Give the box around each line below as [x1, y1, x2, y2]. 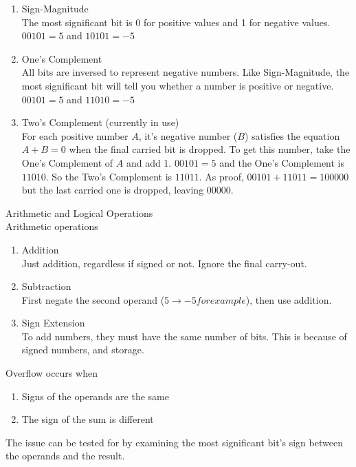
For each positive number [21, 128, 129, 143]
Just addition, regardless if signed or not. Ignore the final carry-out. [21, 256, 307, 270]
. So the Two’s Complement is [45, 169, 173, 183]
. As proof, [199, 169, 244, 183]
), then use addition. [245, 292, 332, 307]
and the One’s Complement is [219, 155, 345, 169]
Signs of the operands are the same [21, 388, 169, 403]
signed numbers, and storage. [21, 342, 144, 357]
